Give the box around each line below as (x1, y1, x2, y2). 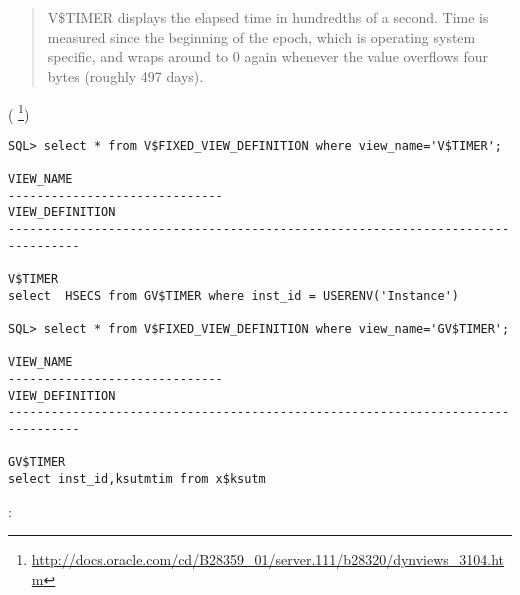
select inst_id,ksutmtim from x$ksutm (8, 471, 266, 486)
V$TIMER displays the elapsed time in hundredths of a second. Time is (47, 7, 489, 28)
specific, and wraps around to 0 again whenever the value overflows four (47, 46, 489, 67)
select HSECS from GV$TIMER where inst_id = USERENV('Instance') (8, 288, 460, 303)
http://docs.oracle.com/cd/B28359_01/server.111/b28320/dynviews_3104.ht (31, 549, 505, 570)
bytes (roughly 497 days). (47, 65, 204, 86)
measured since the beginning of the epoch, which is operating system (47, 26, 476, 47)
